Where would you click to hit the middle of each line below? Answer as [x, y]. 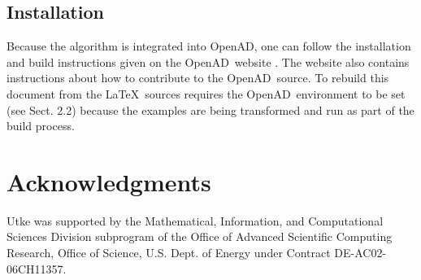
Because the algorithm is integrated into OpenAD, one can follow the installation [209, 46]
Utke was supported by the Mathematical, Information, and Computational [195, 220]
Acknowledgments [109, 181]
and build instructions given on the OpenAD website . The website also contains [208, 61]
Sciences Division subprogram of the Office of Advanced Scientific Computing [200, 236]
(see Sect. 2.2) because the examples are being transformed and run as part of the [210, 109]
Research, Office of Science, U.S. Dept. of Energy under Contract [169, 253]
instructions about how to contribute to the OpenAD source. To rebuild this [198, 78]
